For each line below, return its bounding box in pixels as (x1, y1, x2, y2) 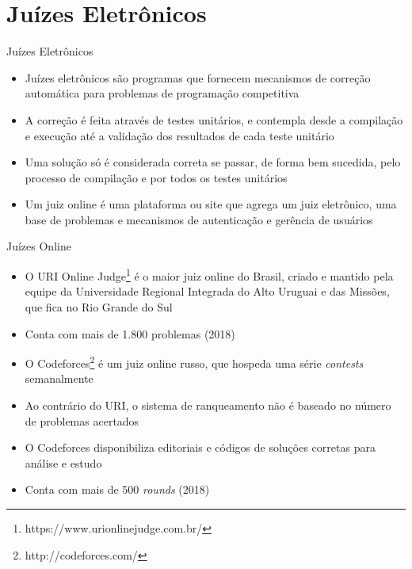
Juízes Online (6, 238, 71, 254)
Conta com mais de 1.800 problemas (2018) (25, 325, 235, 342)
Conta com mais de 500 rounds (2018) (25, 481, 210, 498)
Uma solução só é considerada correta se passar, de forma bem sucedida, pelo (25, 154, 401, 170)
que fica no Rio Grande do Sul (25, 298, 173, 315)
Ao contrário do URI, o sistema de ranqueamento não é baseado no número (25, 396, 391, 413)
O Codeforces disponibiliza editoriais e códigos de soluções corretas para (25, 439, 376, 456)
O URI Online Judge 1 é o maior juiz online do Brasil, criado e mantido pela (25, 265, 394, 284)
